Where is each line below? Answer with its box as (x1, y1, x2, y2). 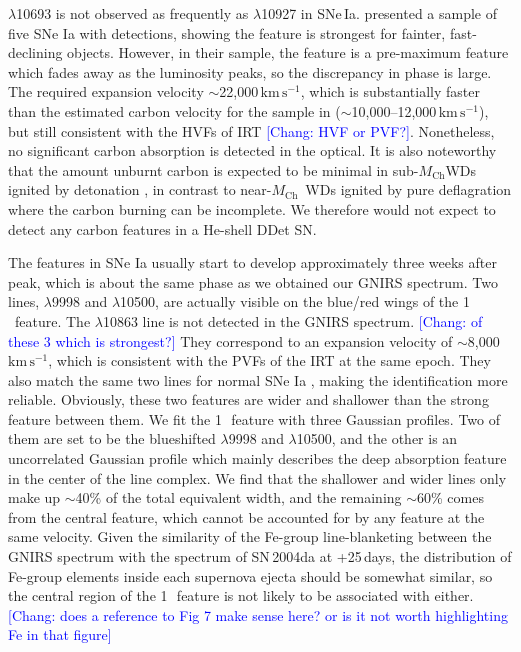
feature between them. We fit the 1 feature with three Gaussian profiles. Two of (8, 408, 501, 429)
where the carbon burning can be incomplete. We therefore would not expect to (8, 198, 496, 219)
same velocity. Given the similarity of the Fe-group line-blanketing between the (8, 526, 492, 547)
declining (8, 42, 63, 63)
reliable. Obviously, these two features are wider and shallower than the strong (8, 389, 489, 410)
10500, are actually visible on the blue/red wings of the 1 (120, 291, 470, 312)
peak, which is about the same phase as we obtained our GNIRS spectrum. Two (8, 271, 498, 292)
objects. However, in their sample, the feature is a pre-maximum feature (67, 42, 509, 63)
